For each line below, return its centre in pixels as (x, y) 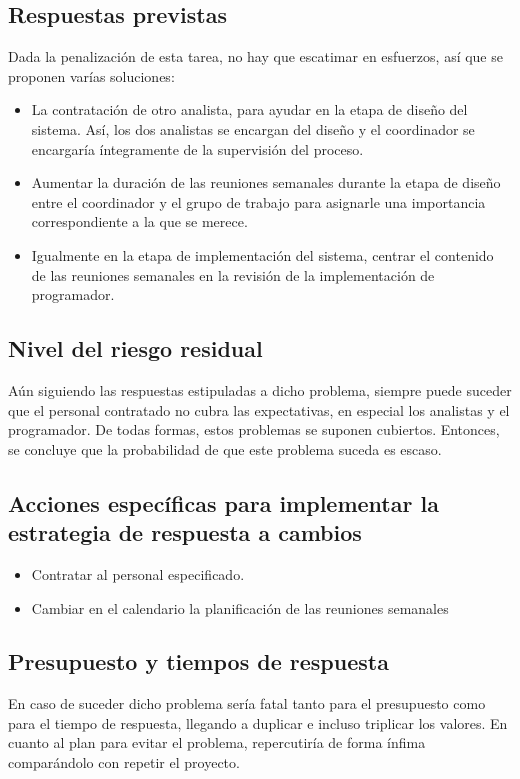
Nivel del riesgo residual (135, 348)
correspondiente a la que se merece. (139, 221)
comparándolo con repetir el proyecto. (124, 762)
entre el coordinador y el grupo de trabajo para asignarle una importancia (258, 201)
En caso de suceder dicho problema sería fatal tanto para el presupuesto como (247, 703)
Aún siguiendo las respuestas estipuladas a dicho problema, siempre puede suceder (260, 389)
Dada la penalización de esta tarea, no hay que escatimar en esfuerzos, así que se (255, 56)
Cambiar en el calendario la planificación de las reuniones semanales (240, 607)
